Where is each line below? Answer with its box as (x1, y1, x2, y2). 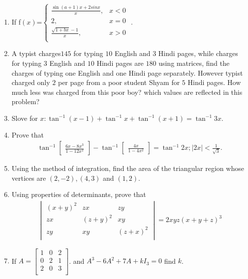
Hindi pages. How (187, 77, 241, 87)
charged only (11, 77, 50, 87)
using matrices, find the (158, 57, 230, 68)
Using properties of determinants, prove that (11, 189, 146, 199)
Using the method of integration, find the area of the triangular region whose (11, 163, 244, 173)
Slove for (11, 112, 38, 123)
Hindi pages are (96, 57, 144, 68)
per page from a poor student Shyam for (58, 77, 180, 87)
